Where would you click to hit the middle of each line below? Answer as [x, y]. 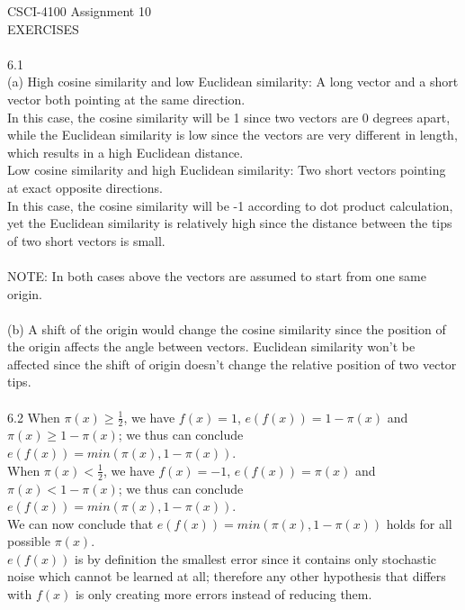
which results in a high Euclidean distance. [125, 152]
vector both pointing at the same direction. [126, 99]
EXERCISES [43, 28]
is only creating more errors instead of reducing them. [224, 594]
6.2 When [34, 417]
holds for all [419, 523]
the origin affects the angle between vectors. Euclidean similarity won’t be [211, 346]
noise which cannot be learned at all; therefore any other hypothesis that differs [227, 576]
